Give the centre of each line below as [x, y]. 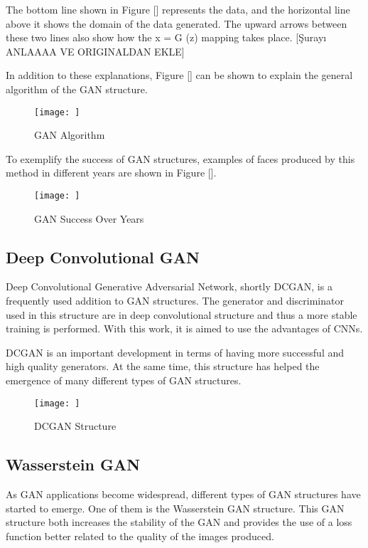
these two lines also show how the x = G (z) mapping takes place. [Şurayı [166, 37]
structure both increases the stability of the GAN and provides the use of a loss [179, 522]
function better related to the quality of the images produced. [140, 536]
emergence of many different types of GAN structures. [124, 380]
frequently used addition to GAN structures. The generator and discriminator [175, 301]
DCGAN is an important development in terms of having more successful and [175, 352]
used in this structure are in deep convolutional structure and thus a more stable [182, 314]
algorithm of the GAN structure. [77, 89]
